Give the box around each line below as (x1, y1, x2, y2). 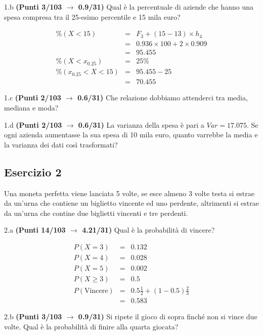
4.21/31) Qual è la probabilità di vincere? (82, 225, 215, 235)
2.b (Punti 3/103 (4, 311, 62, 322)
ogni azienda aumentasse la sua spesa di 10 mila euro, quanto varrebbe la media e (4, 129, 258, 140)
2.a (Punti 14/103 (4, 225, 66, 235)
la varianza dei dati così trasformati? (4, 139, 118, 150)
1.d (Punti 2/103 (4, 119, 62, 130)
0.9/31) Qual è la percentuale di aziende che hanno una (78, 2, 254, 12)
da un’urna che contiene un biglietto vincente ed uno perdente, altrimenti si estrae (4, 198, 259, 208)
